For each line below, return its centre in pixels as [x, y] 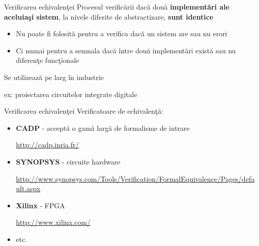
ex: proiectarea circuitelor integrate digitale [71, 94]
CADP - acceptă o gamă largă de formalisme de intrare [103, 128]
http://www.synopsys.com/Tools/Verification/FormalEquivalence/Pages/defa [135, 178]
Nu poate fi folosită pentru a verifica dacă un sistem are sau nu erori [121, 33]
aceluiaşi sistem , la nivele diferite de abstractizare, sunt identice [109, 16]
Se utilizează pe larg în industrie [54, 77]
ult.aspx [28, 188]
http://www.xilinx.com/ [53, 222]
